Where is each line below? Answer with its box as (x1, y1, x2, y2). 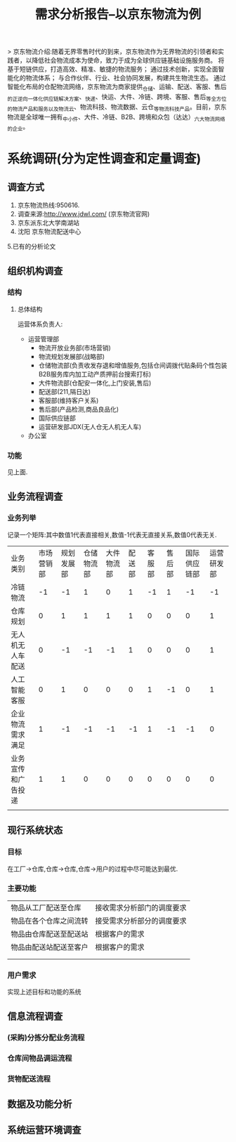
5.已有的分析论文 (7, 242, 56, 251)
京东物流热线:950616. (17, 201, 80, 209)
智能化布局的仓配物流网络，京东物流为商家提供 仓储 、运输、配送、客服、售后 (7, 82, 227, 92)
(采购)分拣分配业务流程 (7, 1033, 85, 1043)
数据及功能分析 (7, 1098, 72, 1110)
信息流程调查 (7, 1010, 63, 1022)
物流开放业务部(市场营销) (38, 343, 111, 352)
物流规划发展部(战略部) (38, 352, 105, 360)
